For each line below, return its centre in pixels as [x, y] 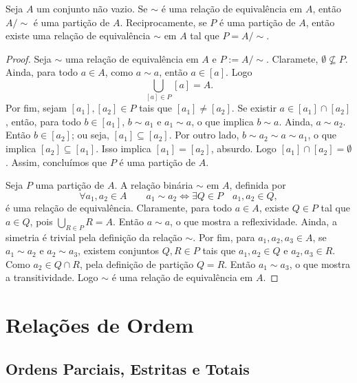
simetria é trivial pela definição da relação [94, 237]
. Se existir [254, 108]
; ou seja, [90, 135]
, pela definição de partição [137, 263]
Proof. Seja [29, 58]
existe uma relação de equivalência [78, 35]
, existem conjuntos [119, 250]
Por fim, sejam [36, 108]
